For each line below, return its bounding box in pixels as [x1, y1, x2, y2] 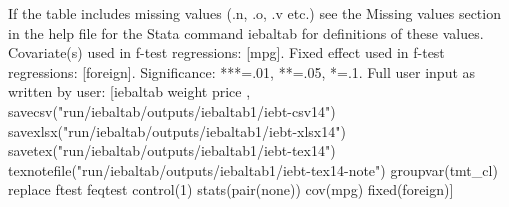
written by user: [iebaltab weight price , [8, 81, 251, 102]
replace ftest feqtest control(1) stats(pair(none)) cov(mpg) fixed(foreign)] [8, 179, 454, 200]
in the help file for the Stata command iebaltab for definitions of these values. [8, 22, 484, 43]
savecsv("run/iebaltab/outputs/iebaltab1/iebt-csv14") [8, 100, 336, 121]
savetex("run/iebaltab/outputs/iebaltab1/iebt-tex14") [8, 140, 336, 161]
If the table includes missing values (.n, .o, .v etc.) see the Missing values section [8, 3, 501, 23]
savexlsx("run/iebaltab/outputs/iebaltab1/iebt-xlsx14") [8, 120, 346, 141]
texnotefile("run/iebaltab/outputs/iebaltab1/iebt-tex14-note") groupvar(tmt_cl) [8, 159, 498, 180]
